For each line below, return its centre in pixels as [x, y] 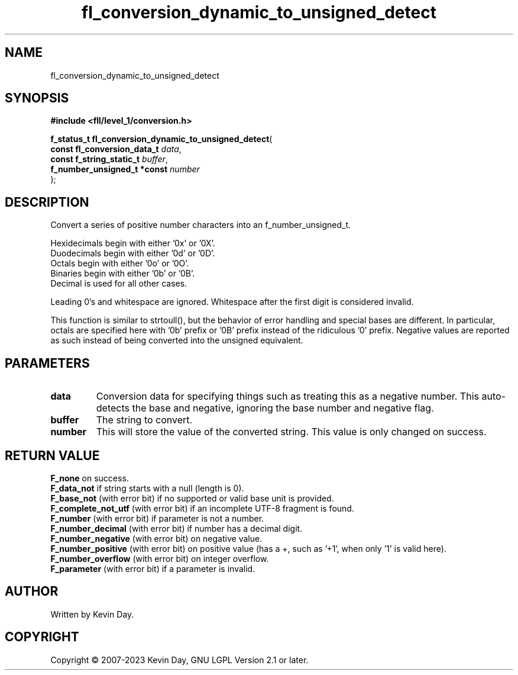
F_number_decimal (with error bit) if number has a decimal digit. [177, 528]
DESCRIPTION [47, 202]
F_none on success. [90, 478]
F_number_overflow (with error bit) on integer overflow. [160, 558]
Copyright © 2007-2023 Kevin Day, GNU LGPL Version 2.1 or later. [179, 660]
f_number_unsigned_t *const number [125, 169]
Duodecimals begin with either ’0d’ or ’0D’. [133, 253]
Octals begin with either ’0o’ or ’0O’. [120, 263]
